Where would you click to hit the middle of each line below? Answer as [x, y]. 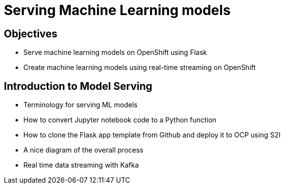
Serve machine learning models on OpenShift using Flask [115, 52]
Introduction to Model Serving [78, 86]
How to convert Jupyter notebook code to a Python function [120, 120]
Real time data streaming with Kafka [81, 165]
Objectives [31, 34]
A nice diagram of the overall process [84, 150]
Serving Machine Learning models [117, 10]
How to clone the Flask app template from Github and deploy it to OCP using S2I [152, 135]
